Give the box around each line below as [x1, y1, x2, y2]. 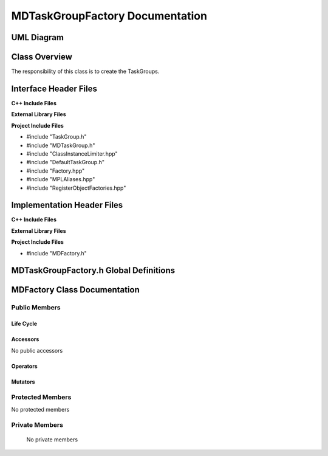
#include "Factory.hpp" [26, 167, 85, 174]
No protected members [11, 406, 70, 413]
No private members [26, 435, 78, 443]
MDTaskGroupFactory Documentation [11, 9, 208, 22]
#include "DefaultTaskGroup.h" [26, 159, 104, 166]
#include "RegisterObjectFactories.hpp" [26, 184, 126, 192]
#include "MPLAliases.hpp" [26, 176, 95, 183]
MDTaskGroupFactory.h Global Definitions [11, 265, 176, 276]
